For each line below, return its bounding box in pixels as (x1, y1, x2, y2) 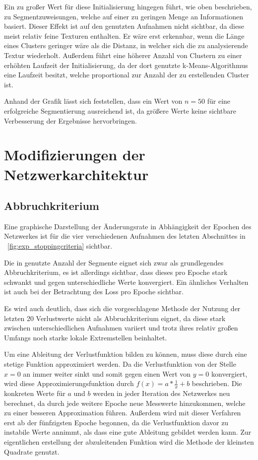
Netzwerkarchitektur (4, 164, 149, 184)
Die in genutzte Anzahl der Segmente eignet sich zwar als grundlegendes (4, 257, 224, 267)
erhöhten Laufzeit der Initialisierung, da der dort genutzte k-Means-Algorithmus (4, 60, 248, 70)
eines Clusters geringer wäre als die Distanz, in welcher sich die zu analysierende (4, 40, 248, 51)
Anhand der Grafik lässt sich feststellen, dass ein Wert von (4, 96, 183, 106)
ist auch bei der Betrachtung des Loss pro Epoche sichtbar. (4, 286, 184, 297)
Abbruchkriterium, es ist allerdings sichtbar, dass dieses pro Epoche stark (4, 267, 228, 277)
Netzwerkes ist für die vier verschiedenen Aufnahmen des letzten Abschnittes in (4, 231, 246, 241)
